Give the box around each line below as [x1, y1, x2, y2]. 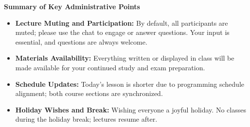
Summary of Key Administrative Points [4, 1, 140, 11]
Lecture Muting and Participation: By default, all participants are [15, 17, 228, 28]
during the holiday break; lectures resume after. [15, 114, 158, 124]
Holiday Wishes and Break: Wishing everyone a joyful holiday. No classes [15, 104, 246, 114]
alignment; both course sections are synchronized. [15, 88, 163, 98]
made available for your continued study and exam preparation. [15, 62, 205, 72]
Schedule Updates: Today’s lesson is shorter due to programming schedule [15, 79, 244, 89]
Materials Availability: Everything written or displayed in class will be [15, 53, 234, 63]
